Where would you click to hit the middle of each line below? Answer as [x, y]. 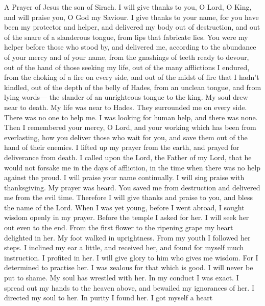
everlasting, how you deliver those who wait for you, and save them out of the [126, 137]
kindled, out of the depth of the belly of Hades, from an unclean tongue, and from [133, 87]
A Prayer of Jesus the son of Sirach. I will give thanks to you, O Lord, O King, [128, 7]
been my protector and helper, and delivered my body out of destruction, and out [132, 27]
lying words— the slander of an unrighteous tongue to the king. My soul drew [126, 97]
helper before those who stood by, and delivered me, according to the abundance [130, 47]
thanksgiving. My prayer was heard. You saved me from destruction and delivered [132, 187]
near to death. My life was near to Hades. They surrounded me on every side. [126, 107]
